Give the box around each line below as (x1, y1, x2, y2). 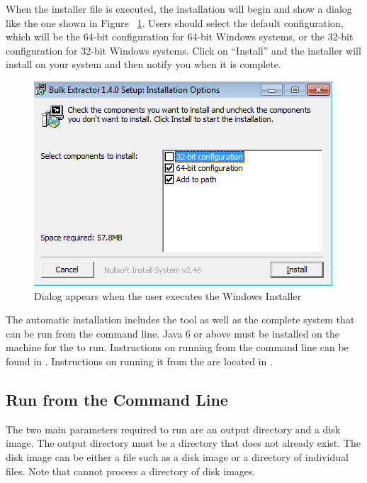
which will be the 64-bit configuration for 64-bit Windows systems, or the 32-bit (6, 29, 354, 44)
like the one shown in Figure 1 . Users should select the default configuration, (6, 15, 344, 30)
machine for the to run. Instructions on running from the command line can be (6, 340, 349, 355)
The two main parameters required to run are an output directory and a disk (6, 421, 341, 436)
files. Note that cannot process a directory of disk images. (6, 463, 256, 478)
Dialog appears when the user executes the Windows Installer (34, 288, 302, 303)
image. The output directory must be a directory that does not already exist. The (6, 435, 361, 450)
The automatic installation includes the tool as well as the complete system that (6, 312, 355, 327)
